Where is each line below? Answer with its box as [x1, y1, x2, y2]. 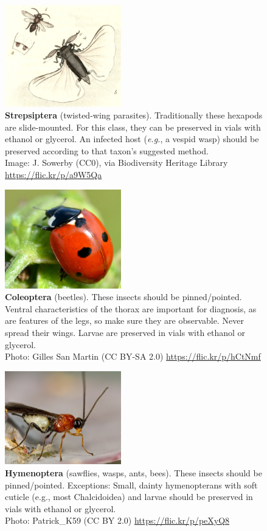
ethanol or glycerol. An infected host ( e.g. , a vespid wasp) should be [5, 132, 259, 145]
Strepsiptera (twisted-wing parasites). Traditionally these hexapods [5, 109, 263, 122]
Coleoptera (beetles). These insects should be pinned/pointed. [5, 290, 242, 303]
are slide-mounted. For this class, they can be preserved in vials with [5, 120, 261, 133]
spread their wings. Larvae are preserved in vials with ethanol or [5, 326, 246, 339]
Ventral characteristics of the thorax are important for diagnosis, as [5, 302, 257, 315]
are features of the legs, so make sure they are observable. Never [5, 314, 244, 327]
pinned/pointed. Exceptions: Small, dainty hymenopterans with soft [5, 478, 258, 491]
